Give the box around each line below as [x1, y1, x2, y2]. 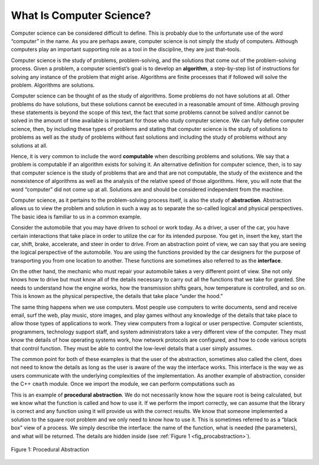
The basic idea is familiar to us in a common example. [11, 213, 142, 220]
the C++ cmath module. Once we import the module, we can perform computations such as [11, 381, 235, 388]
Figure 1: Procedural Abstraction [11, 446, 90, 453]
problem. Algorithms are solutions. [11, 81, 95, 89]
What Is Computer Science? [11, 9, 151, 22]
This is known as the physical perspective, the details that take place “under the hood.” [11, 293, 223, 300]
